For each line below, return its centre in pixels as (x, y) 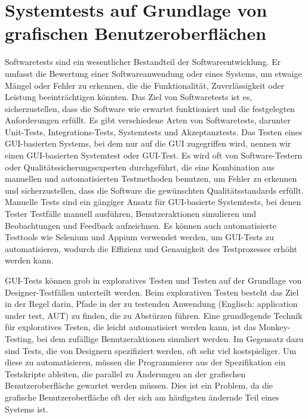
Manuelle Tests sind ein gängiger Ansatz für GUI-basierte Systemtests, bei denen (153, 202)
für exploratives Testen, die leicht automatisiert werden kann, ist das (130, 327)
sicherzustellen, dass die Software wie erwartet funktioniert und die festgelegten (150, 108)
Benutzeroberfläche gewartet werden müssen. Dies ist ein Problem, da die (139, 385)
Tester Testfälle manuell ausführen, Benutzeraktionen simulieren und (131, 214)
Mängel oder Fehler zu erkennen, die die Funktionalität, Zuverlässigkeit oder (145, 85)
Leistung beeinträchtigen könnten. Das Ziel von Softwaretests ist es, (129, 97)
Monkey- (275, 327)
